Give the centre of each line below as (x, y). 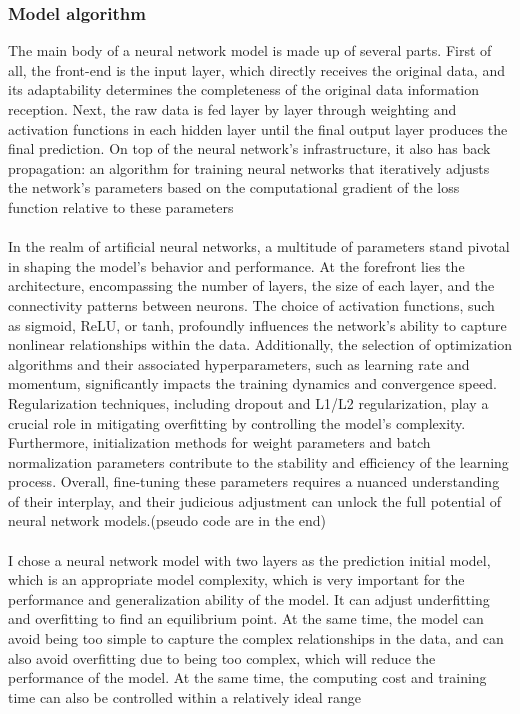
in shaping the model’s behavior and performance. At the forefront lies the (236, 265)
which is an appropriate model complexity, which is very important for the (236, 579)
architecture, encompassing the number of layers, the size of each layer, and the (251, 285)
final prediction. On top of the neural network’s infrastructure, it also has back (249, 148)
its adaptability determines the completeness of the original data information (244, 89)
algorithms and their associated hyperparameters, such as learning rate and (239, 363)
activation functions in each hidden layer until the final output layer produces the (258, 128)
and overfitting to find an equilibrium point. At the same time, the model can (246, 618)
